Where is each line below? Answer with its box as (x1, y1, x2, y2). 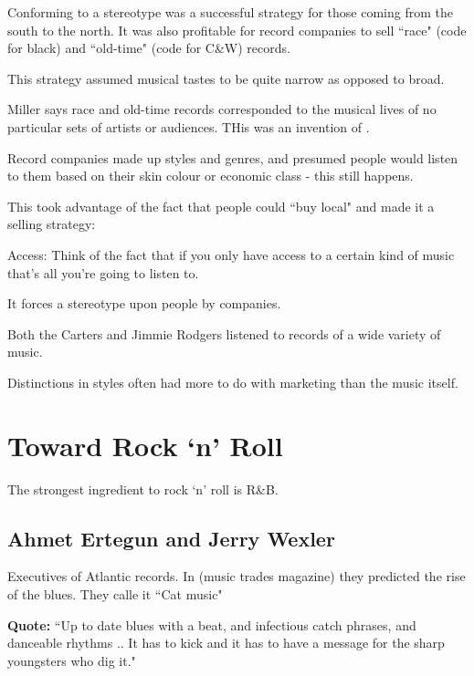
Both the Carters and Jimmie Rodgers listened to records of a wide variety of (7, 324, 441, 343)
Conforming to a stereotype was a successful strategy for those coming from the (7, 3, 453, 21)
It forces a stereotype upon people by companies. (7, 294, 281, 313)
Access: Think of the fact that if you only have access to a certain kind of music (7, 244, 455, 264)
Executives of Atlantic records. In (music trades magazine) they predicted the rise (7, 567, 466, 586)
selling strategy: (7, 214, 96, 234)
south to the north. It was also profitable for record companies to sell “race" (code (7, 20, 467, 39)
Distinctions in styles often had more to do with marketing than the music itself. (7, 372, 458, 391)
